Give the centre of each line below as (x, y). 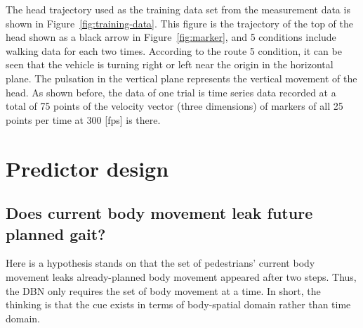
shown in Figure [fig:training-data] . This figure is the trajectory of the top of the (179, 23)
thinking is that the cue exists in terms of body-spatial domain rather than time (178, 304)
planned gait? (56, 233)
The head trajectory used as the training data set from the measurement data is (178, 9)
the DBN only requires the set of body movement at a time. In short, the (163, 290)
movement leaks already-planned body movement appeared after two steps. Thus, (181, 276)
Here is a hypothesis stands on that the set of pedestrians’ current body (160, 263)
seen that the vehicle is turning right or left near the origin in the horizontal (170, 64)
